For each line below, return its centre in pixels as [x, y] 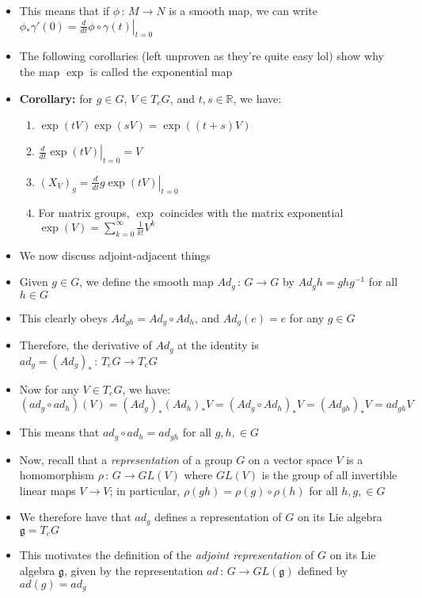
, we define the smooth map [146, 282]
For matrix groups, [84, 212]
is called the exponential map [161, 71]
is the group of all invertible [329, 475]
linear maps [48, 490]
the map [40, 71]
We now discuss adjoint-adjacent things [115, 255]
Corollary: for [56, 98]
